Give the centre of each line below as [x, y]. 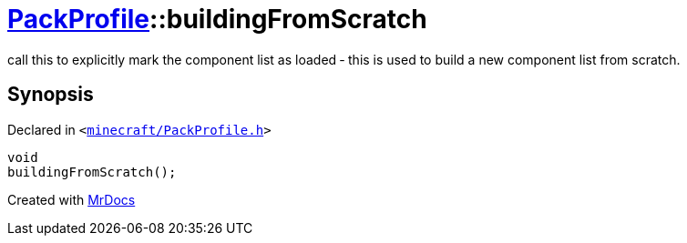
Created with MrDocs [72, 199]
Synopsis [51, 95]
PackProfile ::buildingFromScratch [217, 19]
